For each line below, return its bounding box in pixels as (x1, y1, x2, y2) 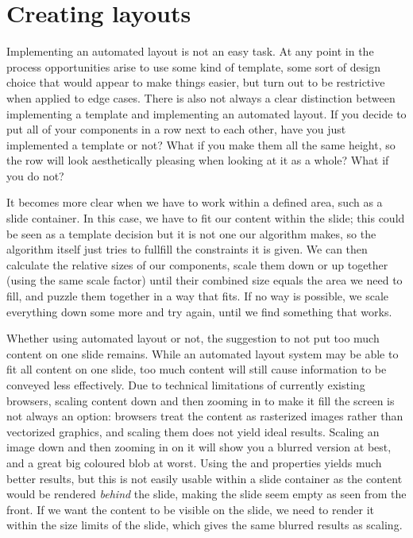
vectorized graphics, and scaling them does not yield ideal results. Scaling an (6, 423, 380, 439)
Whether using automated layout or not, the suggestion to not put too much (6, 330, 380, 346)
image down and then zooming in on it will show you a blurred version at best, (6, 439, 392, 455)
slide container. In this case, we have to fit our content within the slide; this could (6, 210, 405, 226)
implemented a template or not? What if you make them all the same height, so (6, 136, 396, 153)
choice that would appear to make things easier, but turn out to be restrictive (6, 74, 385, 91)
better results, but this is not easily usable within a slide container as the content (6, 470, 403, 486)
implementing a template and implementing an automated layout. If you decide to (6, 105, 407, 122)
